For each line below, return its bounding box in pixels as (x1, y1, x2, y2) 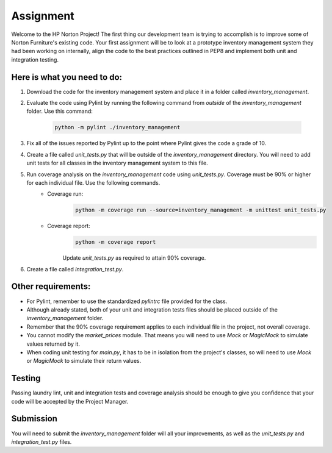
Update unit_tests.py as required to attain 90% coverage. (62, 254, 206, 262)
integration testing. (11, 55, 59, 63)
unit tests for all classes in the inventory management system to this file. (26, 159, 209, 167)
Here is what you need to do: (11, 72, 122, 82)
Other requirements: (11, 281, 91, 292)
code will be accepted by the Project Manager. (11, 398, 129, 405)
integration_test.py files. (11, 438, 72, 445)
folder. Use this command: (26, 107, 93, 115)
